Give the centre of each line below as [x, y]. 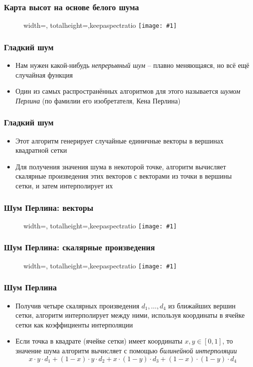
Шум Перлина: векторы [49, 207]
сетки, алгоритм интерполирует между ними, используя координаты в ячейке [130, 315]
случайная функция [44, 74]
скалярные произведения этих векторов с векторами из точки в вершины [124, 176]
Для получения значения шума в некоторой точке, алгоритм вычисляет [121, 166]
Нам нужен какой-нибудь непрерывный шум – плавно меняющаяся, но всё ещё [132, 65]
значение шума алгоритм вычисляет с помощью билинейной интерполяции [126, 350]
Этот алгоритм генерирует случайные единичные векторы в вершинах [119, 140]
